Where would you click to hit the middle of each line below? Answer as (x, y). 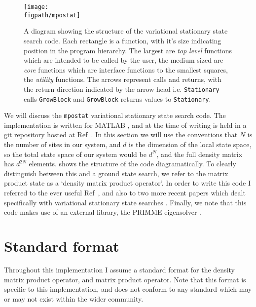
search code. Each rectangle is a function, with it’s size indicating (123, 40)
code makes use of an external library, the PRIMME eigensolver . (103, 212)
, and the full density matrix (200, 154)
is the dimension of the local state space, (190, 144)
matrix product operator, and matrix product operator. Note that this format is (125, 279)
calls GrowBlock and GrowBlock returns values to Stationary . (117, 98)
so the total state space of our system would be (75, 154)
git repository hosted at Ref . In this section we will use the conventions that (121, 134)
